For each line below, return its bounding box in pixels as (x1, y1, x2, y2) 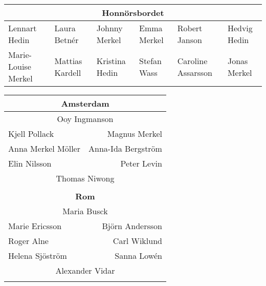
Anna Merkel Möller (8, 142, 80, 154)
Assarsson (177, 66, 213, 78)
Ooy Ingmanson (57, 113, 114, 125)
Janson (177, 34, 202, 46)
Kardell (54, 66, 81, 78)
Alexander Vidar (55, 264, 115, 276)
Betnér (54, 34, 79, 46)
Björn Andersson (102, 220, 162, 232)
